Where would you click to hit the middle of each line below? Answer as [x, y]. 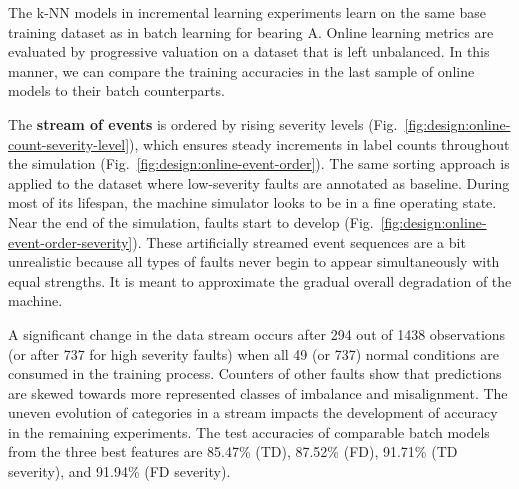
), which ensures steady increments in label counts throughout [319, 143]
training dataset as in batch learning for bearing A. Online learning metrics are [251, 31]
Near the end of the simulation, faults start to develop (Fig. [191, 221]
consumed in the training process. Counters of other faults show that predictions [255, 373]
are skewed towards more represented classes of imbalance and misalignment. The [258, 392]
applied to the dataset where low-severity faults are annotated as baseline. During [259, 182]
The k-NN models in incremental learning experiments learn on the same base [247, 12]
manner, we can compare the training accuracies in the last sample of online [241, 70]
